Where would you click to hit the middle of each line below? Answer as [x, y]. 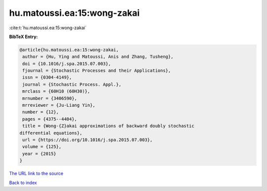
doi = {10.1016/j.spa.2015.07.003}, [67, 64]
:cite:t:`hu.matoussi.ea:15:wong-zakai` [48, 28]
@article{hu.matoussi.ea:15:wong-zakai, [69, 50]
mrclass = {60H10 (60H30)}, [56, 91]
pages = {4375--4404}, [50, 119]
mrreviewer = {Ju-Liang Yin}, [59, 105]
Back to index [23, 183]
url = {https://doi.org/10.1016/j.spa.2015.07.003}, [88, 140]
